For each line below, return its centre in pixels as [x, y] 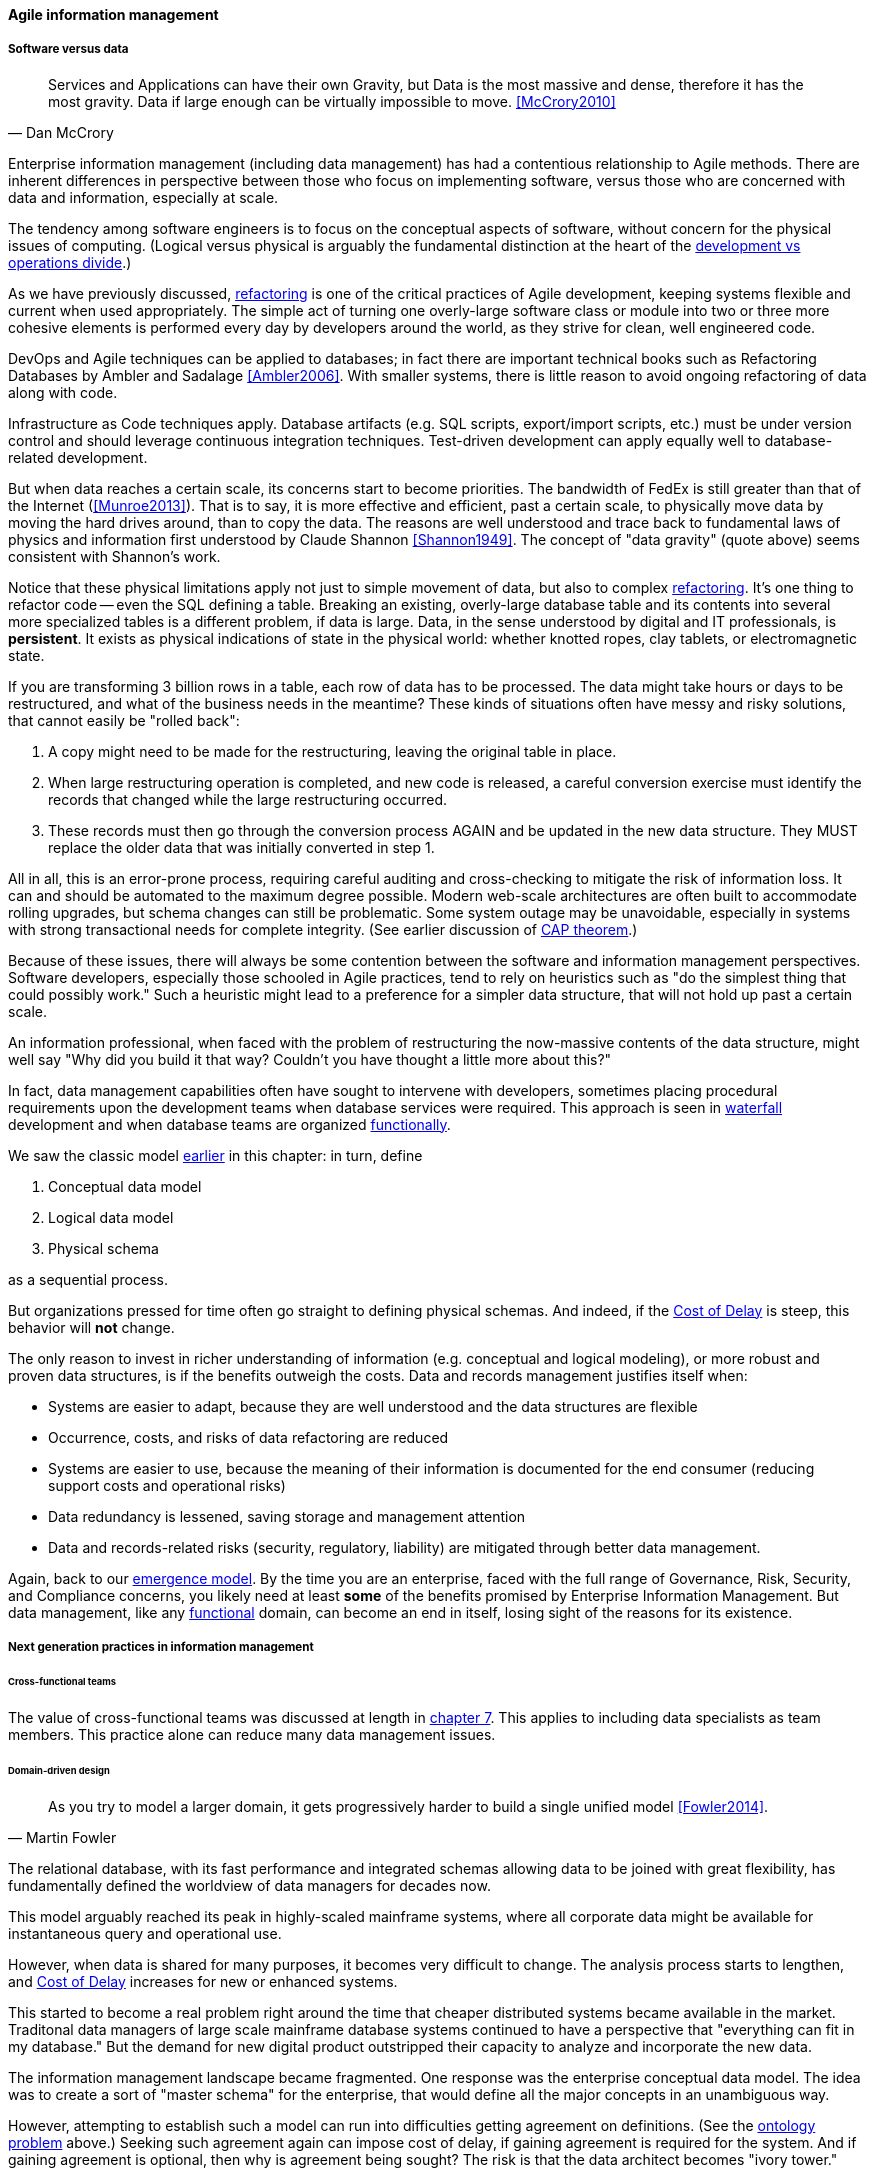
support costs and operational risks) [167, 1485]
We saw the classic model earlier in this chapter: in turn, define [215, 1155]
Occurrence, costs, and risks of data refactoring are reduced [248, 1437]
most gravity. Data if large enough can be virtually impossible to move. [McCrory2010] [332, 101]
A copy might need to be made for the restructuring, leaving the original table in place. [332, 751]
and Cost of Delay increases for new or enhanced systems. [203, 1981]
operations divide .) [70, 262]
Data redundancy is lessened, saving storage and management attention [287, 1516]
